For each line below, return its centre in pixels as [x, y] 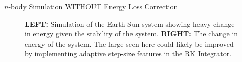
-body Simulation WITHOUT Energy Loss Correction [93, 6]
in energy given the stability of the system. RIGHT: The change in [131, 34]
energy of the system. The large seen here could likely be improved [129, 43]
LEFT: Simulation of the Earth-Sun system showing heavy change [130, 23]
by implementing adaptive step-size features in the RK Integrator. [128, 54]
